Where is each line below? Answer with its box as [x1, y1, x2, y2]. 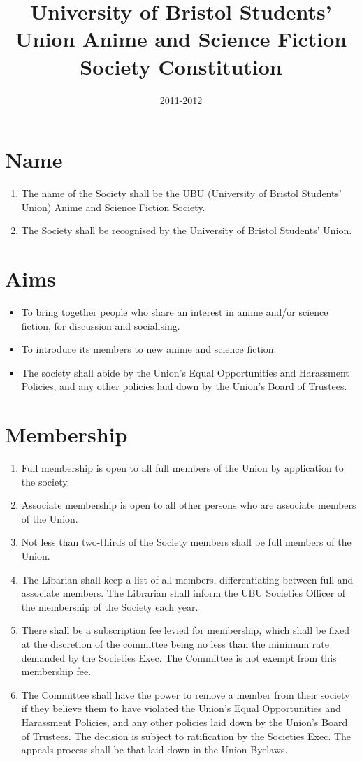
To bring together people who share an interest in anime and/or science [21, 304, 328, 319]
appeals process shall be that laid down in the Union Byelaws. [21, 742, 288, 757]
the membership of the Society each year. [21, 599, 198, 614]
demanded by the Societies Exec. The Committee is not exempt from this [21, 650, 337, 665]
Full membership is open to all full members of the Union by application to [21, 461, 344, 475]
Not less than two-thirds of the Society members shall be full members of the [21, 535, 352, 549]
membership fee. [21, 664, 92, 679]
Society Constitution [80, 52, 282, 80]
